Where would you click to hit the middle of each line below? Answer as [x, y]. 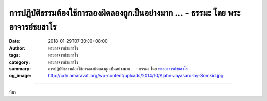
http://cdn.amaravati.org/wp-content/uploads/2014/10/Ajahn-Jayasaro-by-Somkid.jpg [136, 76]
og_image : [20, 76]
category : [20, 62]
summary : [20, 68]
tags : [15, 55]
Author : [17, 48]
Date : [15, 41]
